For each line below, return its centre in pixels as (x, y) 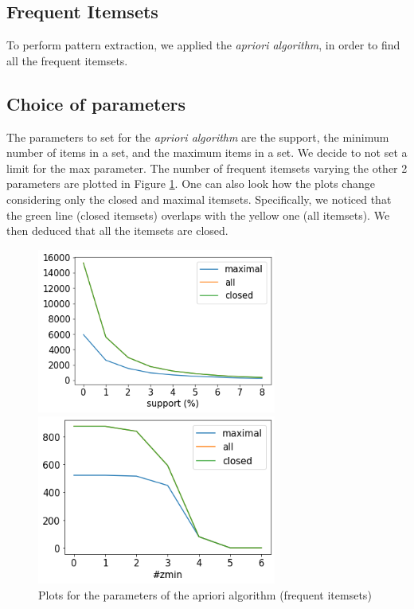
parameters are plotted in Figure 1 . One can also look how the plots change (191, 183)
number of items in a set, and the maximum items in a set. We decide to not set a (207, 152)
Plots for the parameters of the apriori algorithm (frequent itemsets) (205, 594)
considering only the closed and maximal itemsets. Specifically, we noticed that (199, 199)
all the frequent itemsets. (67, 60)
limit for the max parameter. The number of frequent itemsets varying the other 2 (207, 168)
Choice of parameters (96, 103)
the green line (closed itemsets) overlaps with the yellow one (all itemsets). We (198, 215)
